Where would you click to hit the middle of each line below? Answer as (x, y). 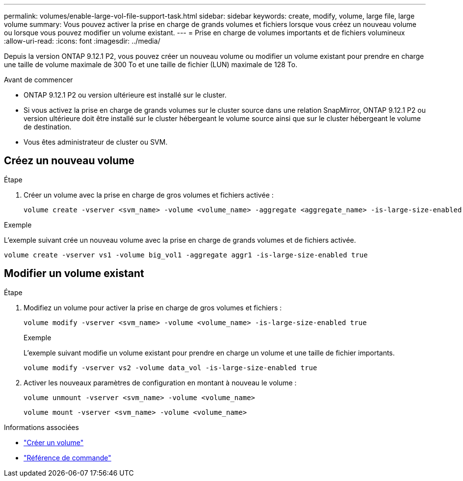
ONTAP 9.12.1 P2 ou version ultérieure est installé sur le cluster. (125, 95)
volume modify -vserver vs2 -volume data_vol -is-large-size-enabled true (170, 367)
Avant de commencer (39, 80)
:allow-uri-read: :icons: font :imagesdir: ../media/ (82, 41)
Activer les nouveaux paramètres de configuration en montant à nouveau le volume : (160, 382)
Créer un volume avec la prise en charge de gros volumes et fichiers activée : (149, 195)
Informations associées (41, 427)
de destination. (48, 127)
